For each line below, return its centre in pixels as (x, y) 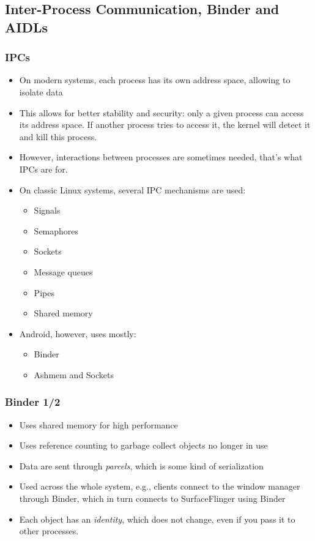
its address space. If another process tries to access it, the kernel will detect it (165, 125)
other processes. (49, 531)
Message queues (63, 271)
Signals (47, 210)
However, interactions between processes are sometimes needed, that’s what (161, 157)
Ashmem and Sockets (74, 374)
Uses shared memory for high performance (98, 424)
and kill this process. (58, 136)
